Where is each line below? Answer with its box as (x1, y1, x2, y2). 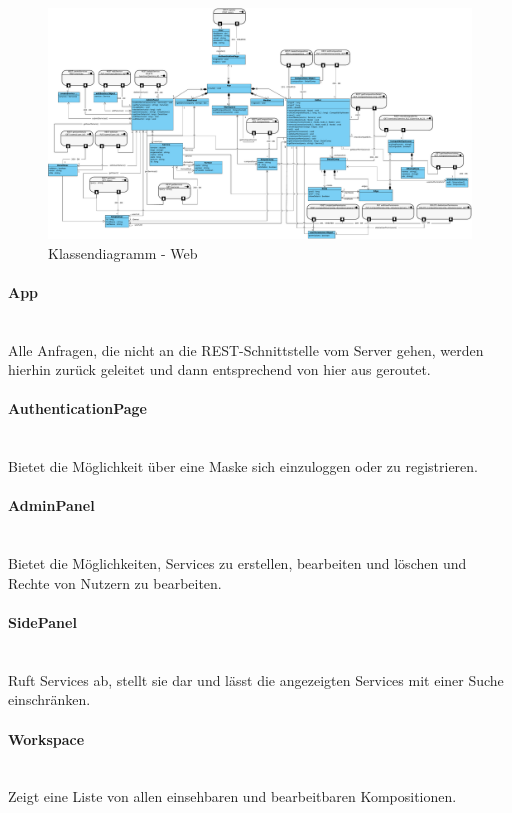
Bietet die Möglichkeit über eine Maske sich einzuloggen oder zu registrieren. (8, 456, 478, 477)
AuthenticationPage (8, 398, 147, 419)
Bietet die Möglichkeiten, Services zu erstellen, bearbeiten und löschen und (8, 553, 467, 574)
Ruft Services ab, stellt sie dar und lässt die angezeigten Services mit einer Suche (8, 669, 504, 690)
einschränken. (8, 689, 91, 710)
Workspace (8, 728, 85, 749)
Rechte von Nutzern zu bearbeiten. (8, 572, 222, 593)
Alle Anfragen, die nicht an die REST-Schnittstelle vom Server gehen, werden (8, 339, 484, 360)
